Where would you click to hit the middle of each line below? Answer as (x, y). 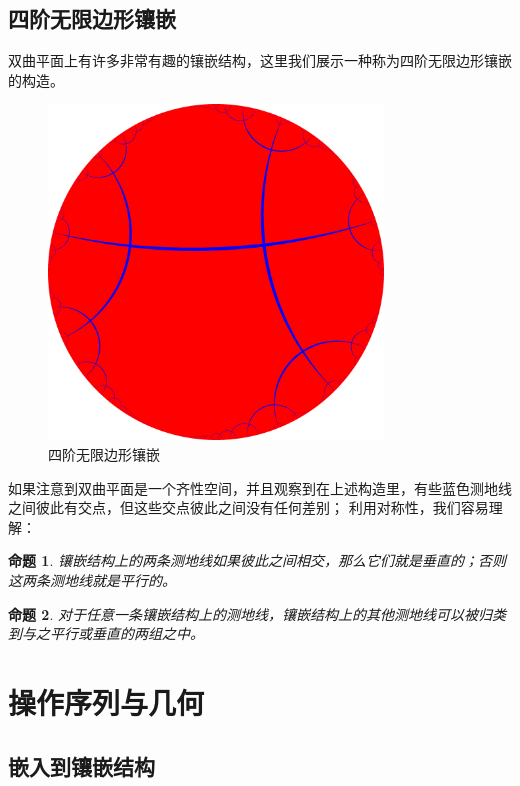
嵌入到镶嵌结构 (81, 765)
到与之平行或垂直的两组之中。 (106, 633)
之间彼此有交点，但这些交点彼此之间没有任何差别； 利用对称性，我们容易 (248, 507)
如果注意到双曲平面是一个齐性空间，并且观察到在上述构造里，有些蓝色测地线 (260, 487)
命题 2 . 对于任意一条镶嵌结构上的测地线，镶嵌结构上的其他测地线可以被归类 (257, 613)
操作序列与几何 (106, 701)
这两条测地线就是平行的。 (92, 579)
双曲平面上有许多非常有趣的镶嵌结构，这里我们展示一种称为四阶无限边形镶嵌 (260, 60)
